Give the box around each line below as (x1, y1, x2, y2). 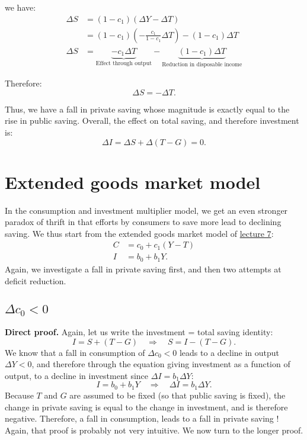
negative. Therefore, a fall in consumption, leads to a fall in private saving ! (5, 412, 279, 425)
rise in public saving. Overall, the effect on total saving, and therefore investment (5, 114, 299, 127)
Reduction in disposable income (162, 61, 242, 68)
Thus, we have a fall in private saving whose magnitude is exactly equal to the (5, 102, 290, 115)
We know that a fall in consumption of (5, 346, 145, 358)
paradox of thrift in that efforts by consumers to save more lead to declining (5, 216, 282, 228)
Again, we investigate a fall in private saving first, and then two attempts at (5, 262, 282, 275)
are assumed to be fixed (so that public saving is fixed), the (69, 388, 286, 401)
